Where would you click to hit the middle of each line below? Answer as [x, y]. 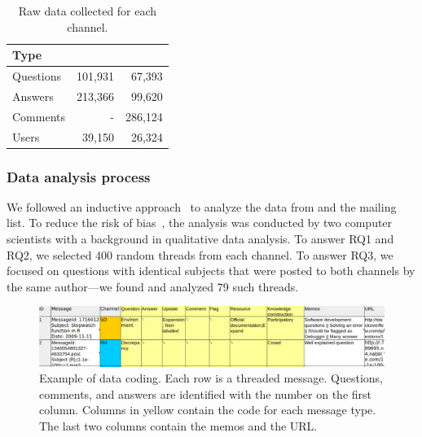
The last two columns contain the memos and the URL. [178, 425]
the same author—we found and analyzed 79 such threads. [153, 286]
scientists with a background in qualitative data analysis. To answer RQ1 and [200, 239]
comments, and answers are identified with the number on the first [206, 393]
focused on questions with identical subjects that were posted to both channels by [211, 271]
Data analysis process [79, 176]
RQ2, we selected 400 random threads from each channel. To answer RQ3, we [200, 254]
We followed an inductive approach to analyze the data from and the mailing [202, 206]
